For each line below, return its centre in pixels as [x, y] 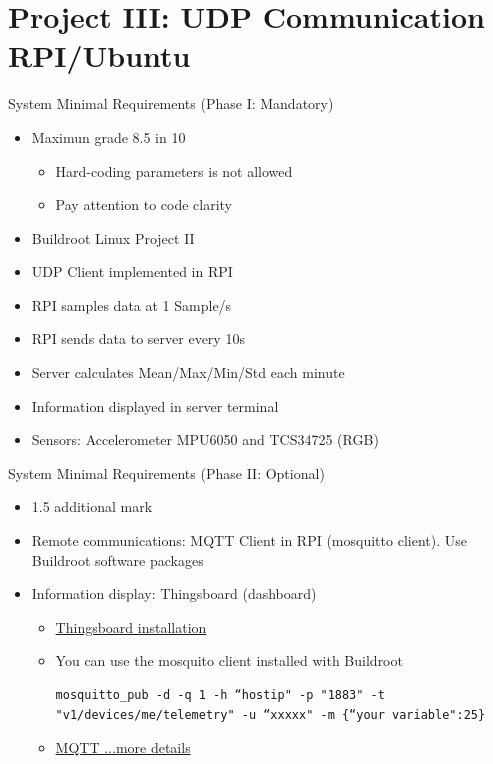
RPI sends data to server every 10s [138, 338]
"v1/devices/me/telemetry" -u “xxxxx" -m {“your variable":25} [270, 714]
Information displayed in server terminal [155, 405]
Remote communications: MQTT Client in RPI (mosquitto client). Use [249, 540]
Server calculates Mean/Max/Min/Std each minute [188, 372]
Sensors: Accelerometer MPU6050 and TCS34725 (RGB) [205, 439]
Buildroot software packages [117, 559]
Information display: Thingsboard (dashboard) [174, 593]
